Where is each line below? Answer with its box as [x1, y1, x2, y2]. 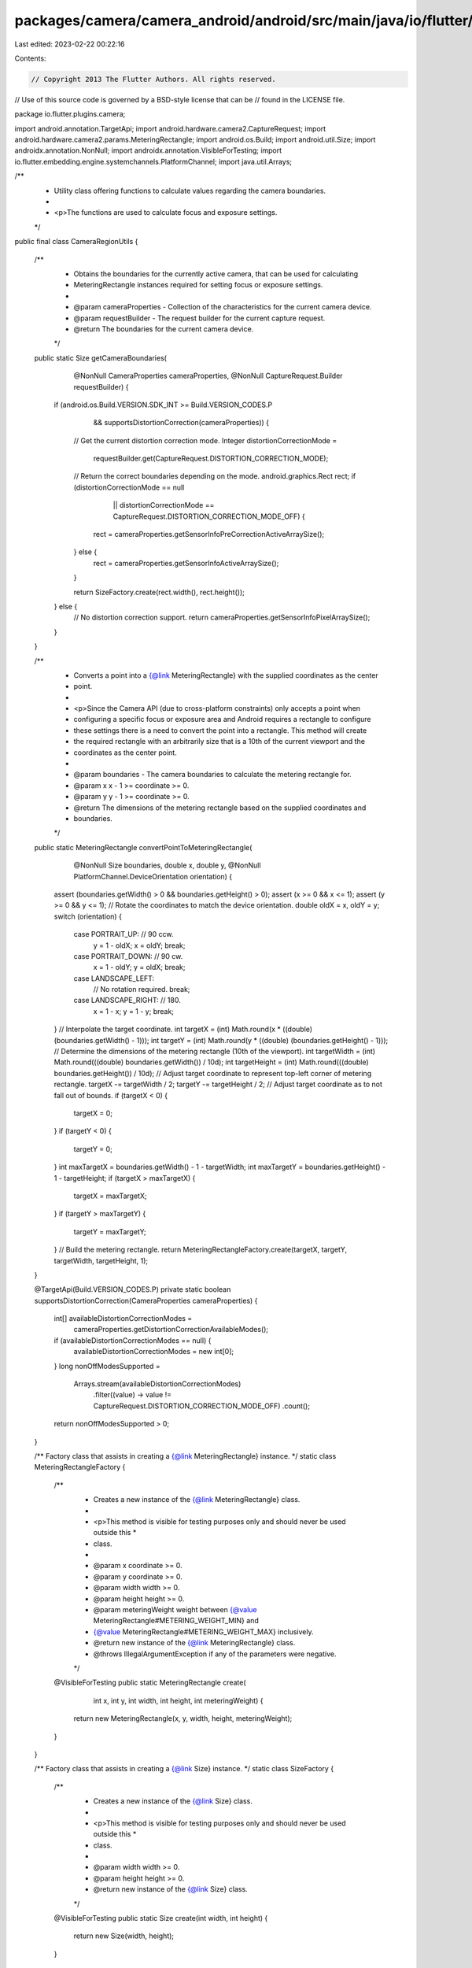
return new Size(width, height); [73, 1931, 175, 1940]
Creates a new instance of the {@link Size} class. [93, 1796, 253, 1806]
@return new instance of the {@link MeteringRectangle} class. [93, 1638, 296, 1648]
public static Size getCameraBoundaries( [34, 353, 167, 362]
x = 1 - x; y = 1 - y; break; [93, 1006, 175, 1015]
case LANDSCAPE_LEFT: [73, 973, 155, 983]
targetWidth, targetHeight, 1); [53, 1256, 149, 1265]
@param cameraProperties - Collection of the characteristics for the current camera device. [73, 302, 372, 312]
